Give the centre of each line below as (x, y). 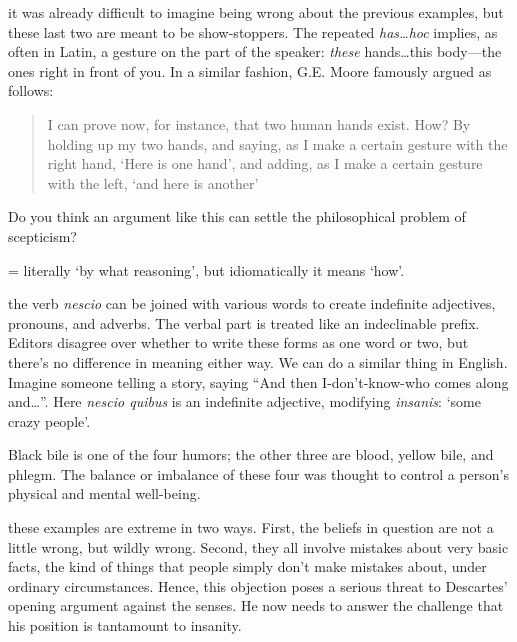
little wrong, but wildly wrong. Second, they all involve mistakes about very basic (258, 546)
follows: (31, 90)
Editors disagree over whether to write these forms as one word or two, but (238, 342)
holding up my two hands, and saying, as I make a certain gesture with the (277, 143)
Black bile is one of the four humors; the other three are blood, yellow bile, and (251, 454)
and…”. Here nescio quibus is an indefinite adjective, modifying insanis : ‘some (244, 401)
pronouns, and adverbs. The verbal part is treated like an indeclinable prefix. (244, 322)
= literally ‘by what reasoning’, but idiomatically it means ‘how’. (206, 269)
